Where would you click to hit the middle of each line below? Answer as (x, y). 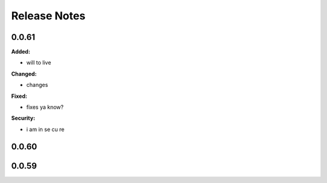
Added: (21, 52)
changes (37, 85)
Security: (23, 118)
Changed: (24, 74)
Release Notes (48, 16)
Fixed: (19, 96)
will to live (39, 63)
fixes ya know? (45, 107)
